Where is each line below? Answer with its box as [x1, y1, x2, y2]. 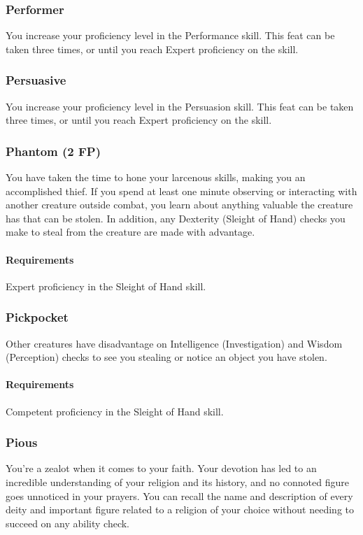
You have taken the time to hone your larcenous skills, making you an [6, 170, 306, 185]
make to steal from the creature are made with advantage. [6, 224, 255, 239]
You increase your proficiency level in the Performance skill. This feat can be [6, 28, 335, 43]
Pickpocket [6, 308, 69, 326]
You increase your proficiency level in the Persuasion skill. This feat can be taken [6, 99, 354, 113]
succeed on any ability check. [6, 515, 130, 530]
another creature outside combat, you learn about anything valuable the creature [6, 197, 353, 212]
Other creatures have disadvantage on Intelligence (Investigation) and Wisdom [6, 336, 343, 350]
